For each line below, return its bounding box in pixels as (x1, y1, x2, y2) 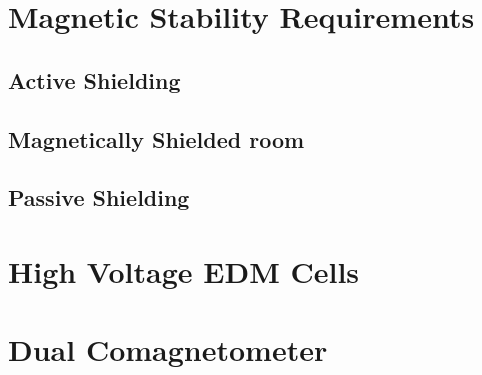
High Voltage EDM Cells (8, 250, 360, 291)
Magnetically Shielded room (8, 123, 305, 154)
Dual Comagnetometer (8, 329, 328, 370)
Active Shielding (8, 64, 181, 95)
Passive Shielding (8, 182, 190, 213)
